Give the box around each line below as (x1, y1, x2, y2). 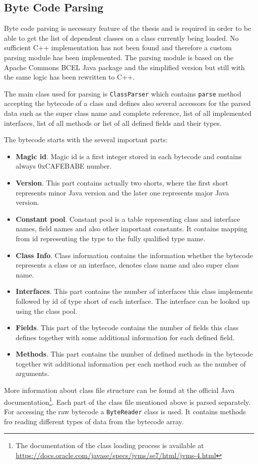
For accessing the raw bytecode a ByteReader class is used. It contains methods (4, 406, 246, 416)
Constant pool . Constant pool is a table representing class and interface (15, 213, 240, 224)
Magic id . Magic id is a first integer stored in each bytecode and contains (15, 151, 242, 161)
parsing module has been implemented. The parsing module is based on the (4, 52, 234, 62)
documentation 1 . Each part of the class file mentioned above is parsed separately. (4, 395, 251, 407)
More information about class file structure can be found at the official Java (4, 385, 235, 395)
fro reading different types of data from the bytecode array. (4, 416, 184, 426)
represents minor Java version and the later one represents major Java (15, 187, 229, 197)
